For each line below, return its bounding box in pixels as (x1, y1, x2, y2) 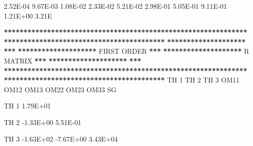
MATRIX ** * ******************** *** (4, 55, 141, 65)
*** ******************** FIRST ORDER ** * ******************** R (4, 46, 249, 56)
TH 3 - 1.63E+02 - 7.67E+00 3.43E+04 (4, 133, 118, 144)
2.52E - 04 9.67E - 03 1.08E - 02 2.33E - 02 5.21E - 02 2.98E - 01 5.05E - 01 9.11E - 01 (4, 1, 227, 11)
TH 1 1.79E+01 (4, 101, 51, 111)
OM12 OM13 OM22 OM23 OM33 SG (4, 84, 117, 94)
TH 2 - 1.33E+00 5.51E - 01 (4, 117, 81, 127)
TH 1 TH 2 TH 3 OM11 (167, 75, 240, 85)
